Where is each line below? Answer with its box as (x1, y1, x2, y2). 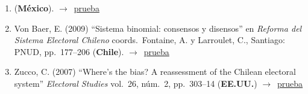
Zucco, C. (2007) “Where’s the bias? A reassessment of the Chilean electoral (14, 65, 296, 78)
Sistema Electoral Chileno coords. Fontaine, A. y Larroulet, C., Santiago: (14, 34, 285, 46)
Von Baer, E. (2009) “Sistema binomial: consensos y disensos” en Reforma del (14, 22, 302, 34)
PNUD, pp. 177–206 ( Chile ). (14, 45, 124, 57)
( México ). (14, 2, 54, 14)
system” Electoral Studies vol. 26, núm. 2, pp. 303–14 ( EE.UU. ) (14, 77, 257, 89)
